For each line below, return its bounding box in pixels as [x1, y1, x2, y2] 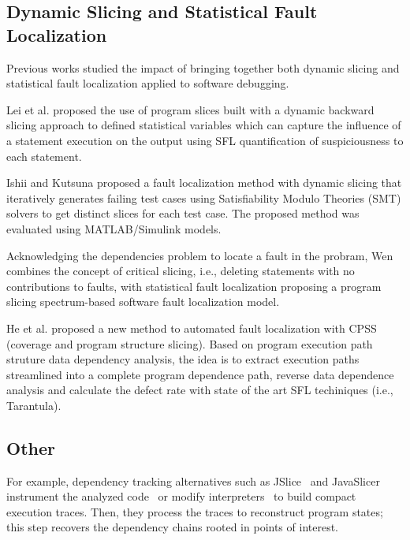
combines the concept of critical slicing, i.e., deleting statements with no [6, 263, 355, 279]
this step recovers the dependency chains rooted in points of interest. [6, 519, 338, 535]
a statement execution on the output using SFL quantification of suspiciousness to [6, 132, 404, 148]
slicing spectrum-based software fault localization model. [6, 293, 280, 310]
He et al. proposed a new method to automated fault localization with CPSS [6, 319, 377, 336]
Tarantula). [6, 397, 61, 413]
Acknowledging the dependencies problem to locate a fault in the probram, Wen [6, 247, 393, 263]
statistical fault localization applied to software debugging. [6, 75, 289, 91]
